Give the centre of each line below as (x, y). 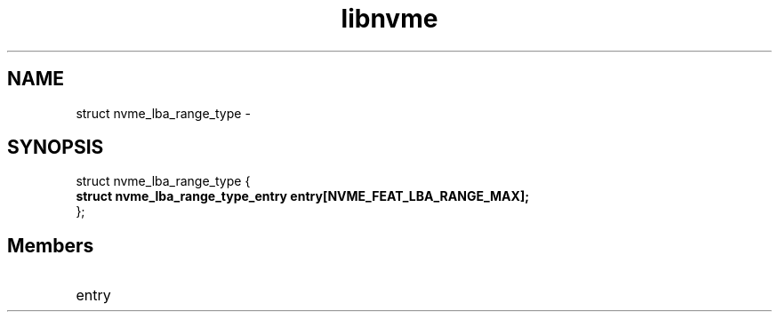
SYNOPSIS (56, 148)
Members (51, 245)
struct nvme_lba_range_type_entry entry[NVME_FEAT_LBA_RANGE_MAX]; (302, 196)
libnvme (389, 19)
